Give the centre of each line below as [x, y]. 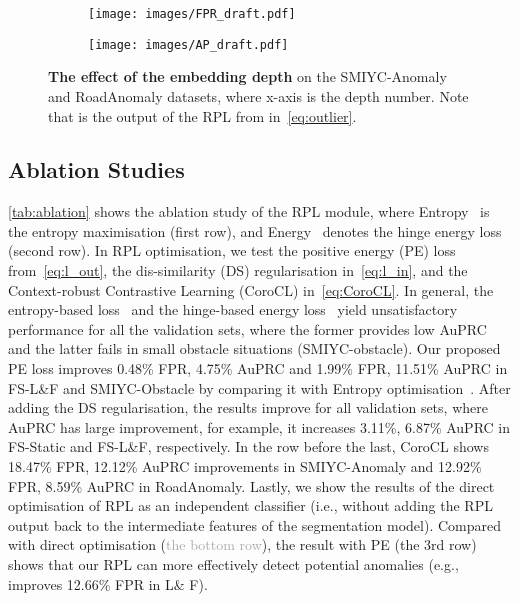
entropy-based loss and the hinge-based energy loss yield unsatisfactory [233, 309]
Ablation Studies [96, 169]
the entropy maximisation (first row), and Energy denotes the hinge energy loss [255, 230]
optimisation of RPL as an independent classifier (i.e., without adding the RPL [250, 505]
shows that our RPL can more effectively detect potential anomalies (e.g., [233, 563]
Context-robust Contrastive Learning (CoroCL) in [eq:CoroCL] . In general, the [251, 289]
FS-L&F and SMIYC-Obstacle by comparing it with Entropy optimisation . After [259, 387]
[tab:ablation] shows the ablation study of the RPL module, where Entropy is [249, 211]
